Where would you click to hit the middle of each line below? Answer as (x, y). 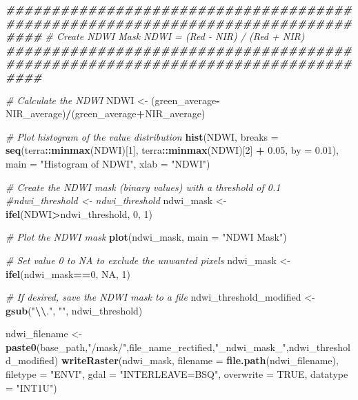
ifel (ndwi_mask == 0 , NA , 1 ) (68, 273)
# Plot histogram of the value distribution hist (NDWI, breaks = (142, 136)
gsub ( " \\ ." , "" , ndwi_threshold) (74, 310)
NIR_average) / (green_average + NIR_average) (106, 113)
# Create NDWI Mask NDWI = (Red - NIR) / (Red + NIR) (175, 36)
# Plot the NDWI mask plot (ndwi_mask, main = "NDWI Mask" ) (146, 237)
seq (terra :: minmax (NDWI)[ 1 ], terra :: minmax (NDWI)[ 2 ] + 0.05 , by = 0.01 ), (172, 150)
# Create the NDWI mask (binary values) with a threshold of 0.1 (143, 187)
